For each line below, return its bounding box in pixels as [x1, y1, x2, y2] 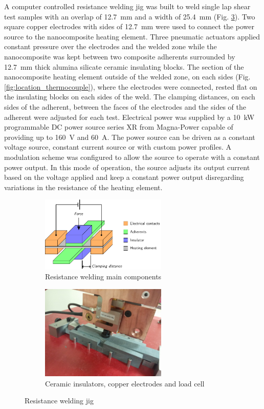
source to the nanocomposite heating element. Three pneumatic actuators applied [4, 31, 260, 42]
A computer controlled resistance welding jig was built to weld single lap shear [4, 1, 251, 11]
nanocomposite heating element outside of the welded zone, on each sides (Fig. [4, 71, 251, 82]
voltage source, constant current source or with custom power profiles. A [4, 141, 231, 152]
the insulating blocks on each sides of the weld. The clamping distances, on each [4, 91, 255, 102]
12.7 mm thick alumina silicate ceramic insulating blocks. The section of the [4, 61, 244, 72]
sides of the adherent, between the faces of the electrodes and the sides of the [4, 101, 246, 112]
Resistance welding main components [45, 271, 162, 282]
